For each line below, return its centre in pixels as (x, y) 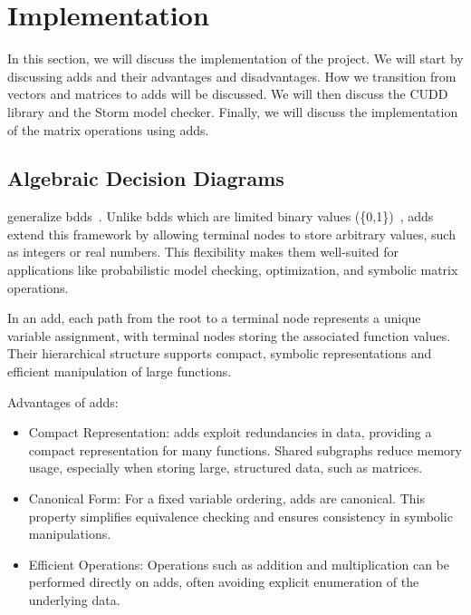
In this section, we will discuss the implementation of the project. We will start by (235, 59)
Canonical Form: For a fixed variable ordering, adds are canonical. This (226, 498)
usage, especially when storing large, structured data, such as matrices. (226, 468)
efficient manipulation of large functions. (120, 371)
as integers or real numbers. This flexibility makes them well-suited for (203, 252)
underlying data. (74, 599)
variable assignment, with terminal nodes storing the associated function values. (229, 335)
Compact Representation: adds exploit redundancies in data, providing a (230, 432)
